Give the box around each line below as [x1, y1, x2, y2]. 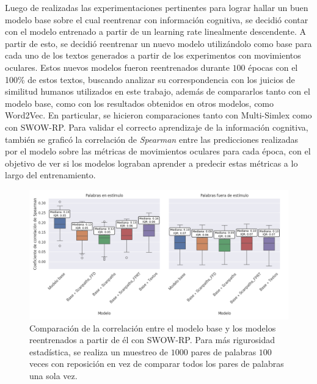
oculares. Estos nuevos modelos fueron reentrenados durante [5, 60, 230, 73]
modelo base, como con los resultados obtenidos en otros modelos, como [5, 96, 274, 109]
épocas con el [248, 60, 298, 73]
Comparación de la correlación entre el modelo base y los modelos [29, 321, 276, 334]
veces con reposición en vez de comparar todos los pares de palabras [29, 357, 284, 370]
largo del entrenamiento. [5, 168, 96, 181]
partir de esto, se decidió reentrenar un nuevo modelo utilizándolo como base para [5, 37, 312, 49]
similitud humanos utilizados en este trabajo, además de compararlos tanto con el [5, 85, 310, 98]
